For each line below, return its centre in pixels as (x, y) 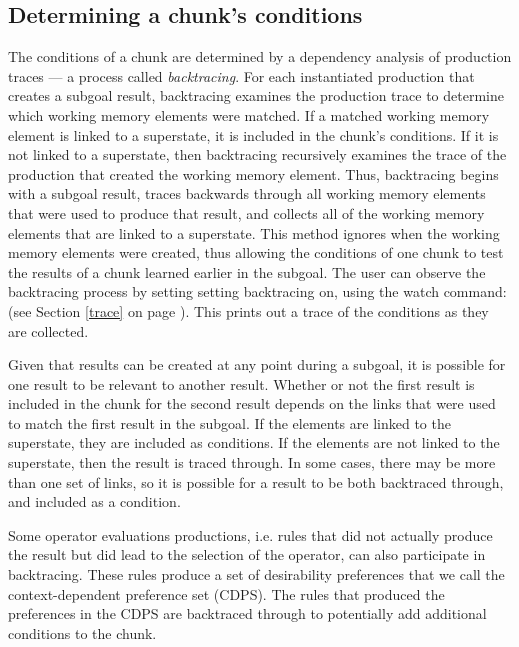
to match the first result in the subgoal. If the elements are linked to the (229, 422)
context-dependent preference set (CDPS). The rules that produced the (226, 593)
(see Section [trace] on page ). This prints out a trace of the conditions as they (248, 310)
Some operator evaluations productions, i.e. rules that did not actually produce (250, 534)
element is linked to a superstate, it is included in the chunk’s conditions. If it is (253, 134)
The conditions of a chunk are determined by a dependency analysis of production (260, 56)
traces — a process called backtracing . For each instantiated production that (241, 75)
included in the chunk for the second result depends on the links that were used (252, 403)
